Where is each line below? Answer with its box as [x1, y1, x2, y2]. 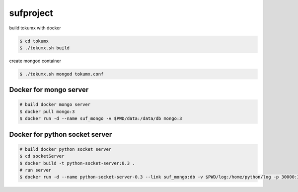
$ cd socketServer [19, 153, 65, 159]
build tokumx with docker [9, 25, 62, 31]
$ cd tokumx [19, 38, 49, 44]
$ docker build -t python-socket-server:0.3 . [19, 160, 135, 166]
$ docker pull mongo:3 [19, 108, 75, 114]
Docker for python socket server [9, 130, 112, 139]
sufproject [9, 7, 53, 18]
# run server [19, 167, 52, 173]
